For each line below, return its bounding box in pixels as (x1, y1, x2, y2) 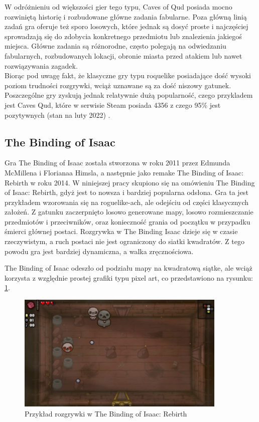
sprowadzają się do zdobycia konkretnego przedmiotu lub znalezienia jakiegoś (5, 31, 242, 41)
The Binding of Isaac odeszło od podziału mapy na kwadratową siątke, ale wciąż (5, 263, 252, 273)
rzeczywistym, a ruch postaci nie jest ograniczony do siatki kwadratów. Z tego (5, 236, 244, 247)
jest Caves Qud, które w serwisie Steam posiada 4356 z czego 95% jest (5, 99, 221, 110)
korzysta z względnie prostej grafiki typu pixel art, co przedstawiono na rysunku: (5, 272, 253, 283)
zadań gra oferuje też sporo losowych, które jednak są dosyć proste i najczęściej (5, 21, 248, 32)
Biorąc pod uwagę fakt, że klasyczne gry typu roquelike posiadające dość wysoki (5, 70, 251, 81)
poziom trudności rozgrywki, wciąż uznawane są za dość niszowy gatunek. (5, 80, 231, 90)
